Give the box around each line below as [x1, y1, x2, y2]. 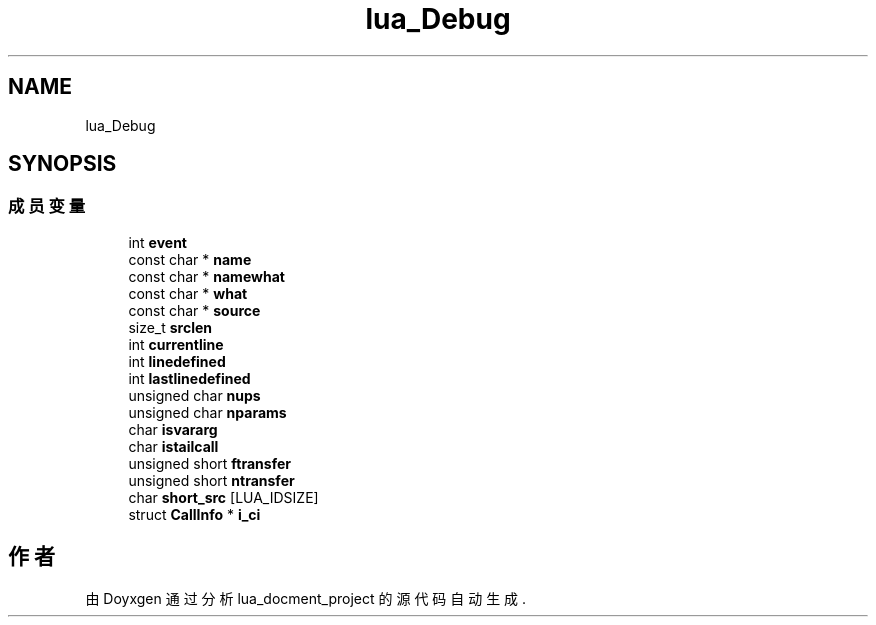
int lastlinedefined [128, 369, 251, 387]
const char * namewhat [128, 267, 285, 285]
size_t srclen [128, 318, 213, 336]
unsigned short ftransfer [128, 454, 291, 472]
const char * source [128, 301, 261, 319]
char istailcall [128, 437, 219, 455]
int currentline [128, 335, 224, 353]
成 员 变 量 [8, 196, 86, 217]
